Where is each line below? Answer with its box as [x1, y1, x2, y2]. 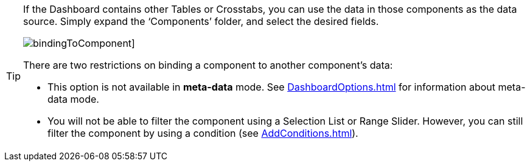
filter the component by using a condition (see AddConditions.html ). [47, 127, 358, 139]
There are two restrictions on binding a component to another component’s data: [23, 59, 393, 71]
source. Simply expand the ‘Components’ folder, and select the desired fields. [23, 15, 379, 27]
